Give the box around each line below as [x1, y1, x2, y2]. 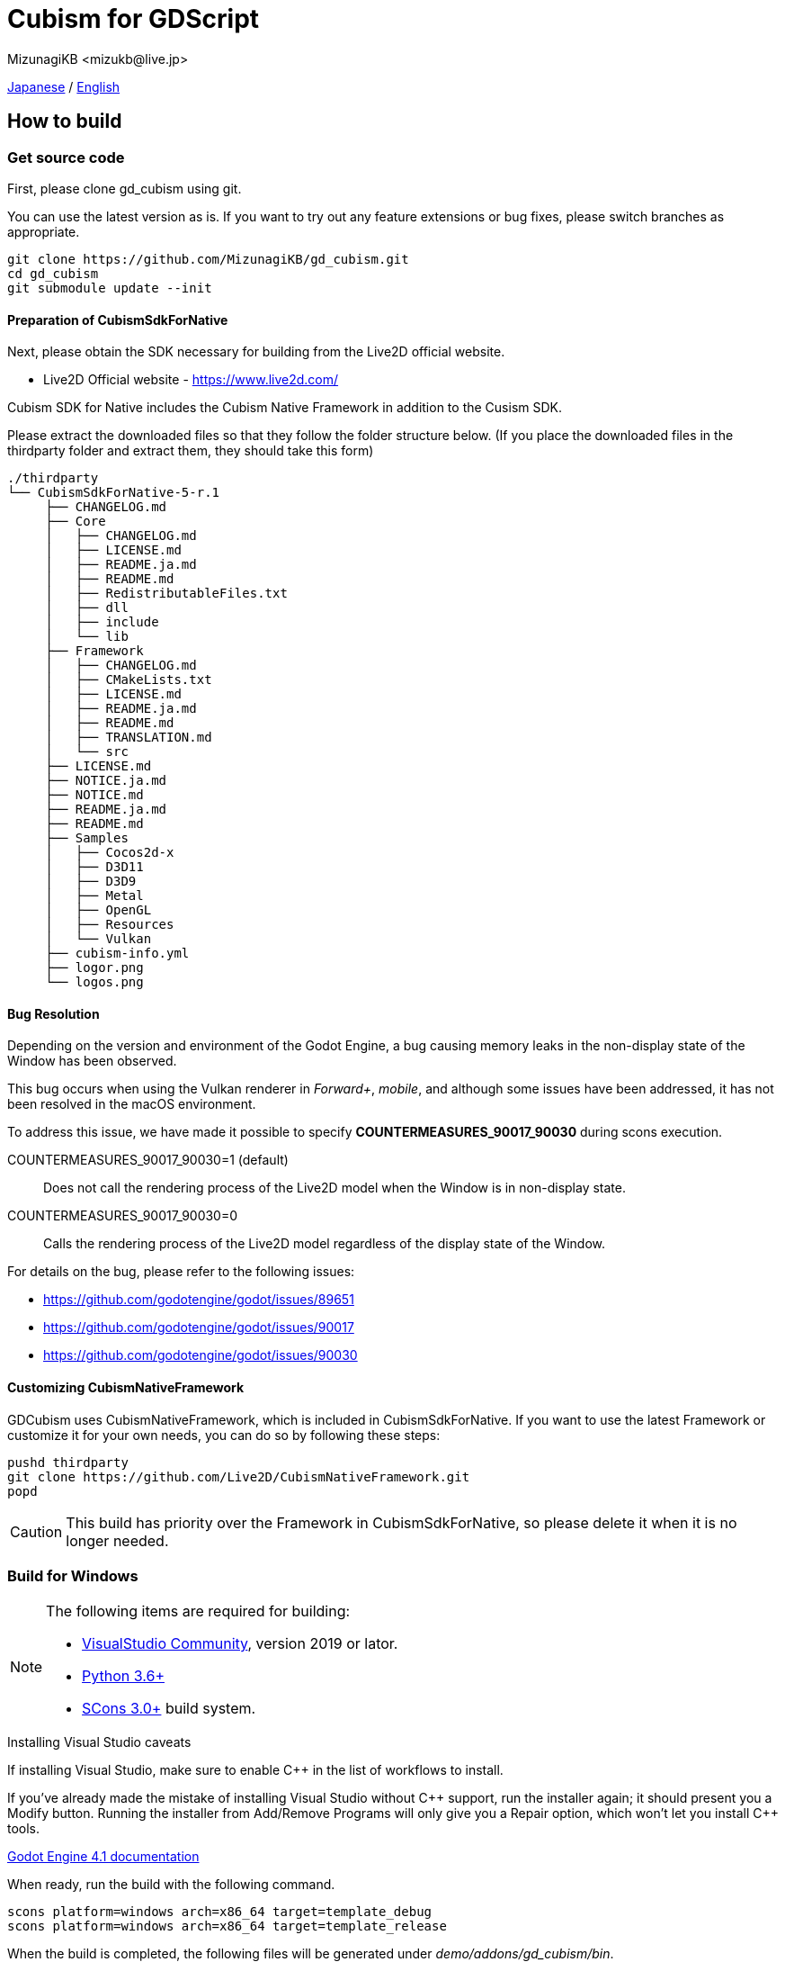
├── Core [45, 514, 106, 529]
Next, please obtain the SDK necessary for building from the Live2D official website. [7, 344, 505, 360]
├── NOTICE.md [45, 787, 144, 803]
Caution [10, 1522, 63, 1541]
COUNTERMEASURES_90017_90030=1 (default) [7, 1152, 289, 1168]
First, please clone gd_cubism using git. [7, 180, 242, 196]
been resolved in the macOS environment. [7, 1096, 256, 1112]
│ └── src [45, 744, 129, 760]
